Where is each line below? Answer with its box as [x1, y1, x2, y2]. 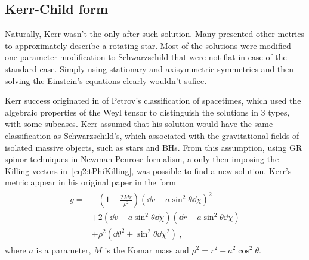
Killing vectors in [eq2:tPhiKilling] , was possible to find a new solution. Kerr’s [5, 164, 292, 177]
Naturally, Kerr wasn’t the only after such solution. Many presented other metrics [5, 27, 304, 40]
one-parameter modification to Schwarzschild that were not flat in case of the [5, 51, 287, 63]
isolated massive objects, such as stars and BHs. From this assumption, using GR [5, 141, 302, 153]
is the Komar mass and [104, 243, 189, 256]
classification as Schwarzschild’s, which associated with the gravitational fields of [5, 129, 299, 141]
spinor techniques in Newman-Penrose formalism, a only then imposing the [5, 153, 279, 165]
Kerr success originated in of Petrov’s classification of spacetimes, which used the [5, 94, 301, 107]
